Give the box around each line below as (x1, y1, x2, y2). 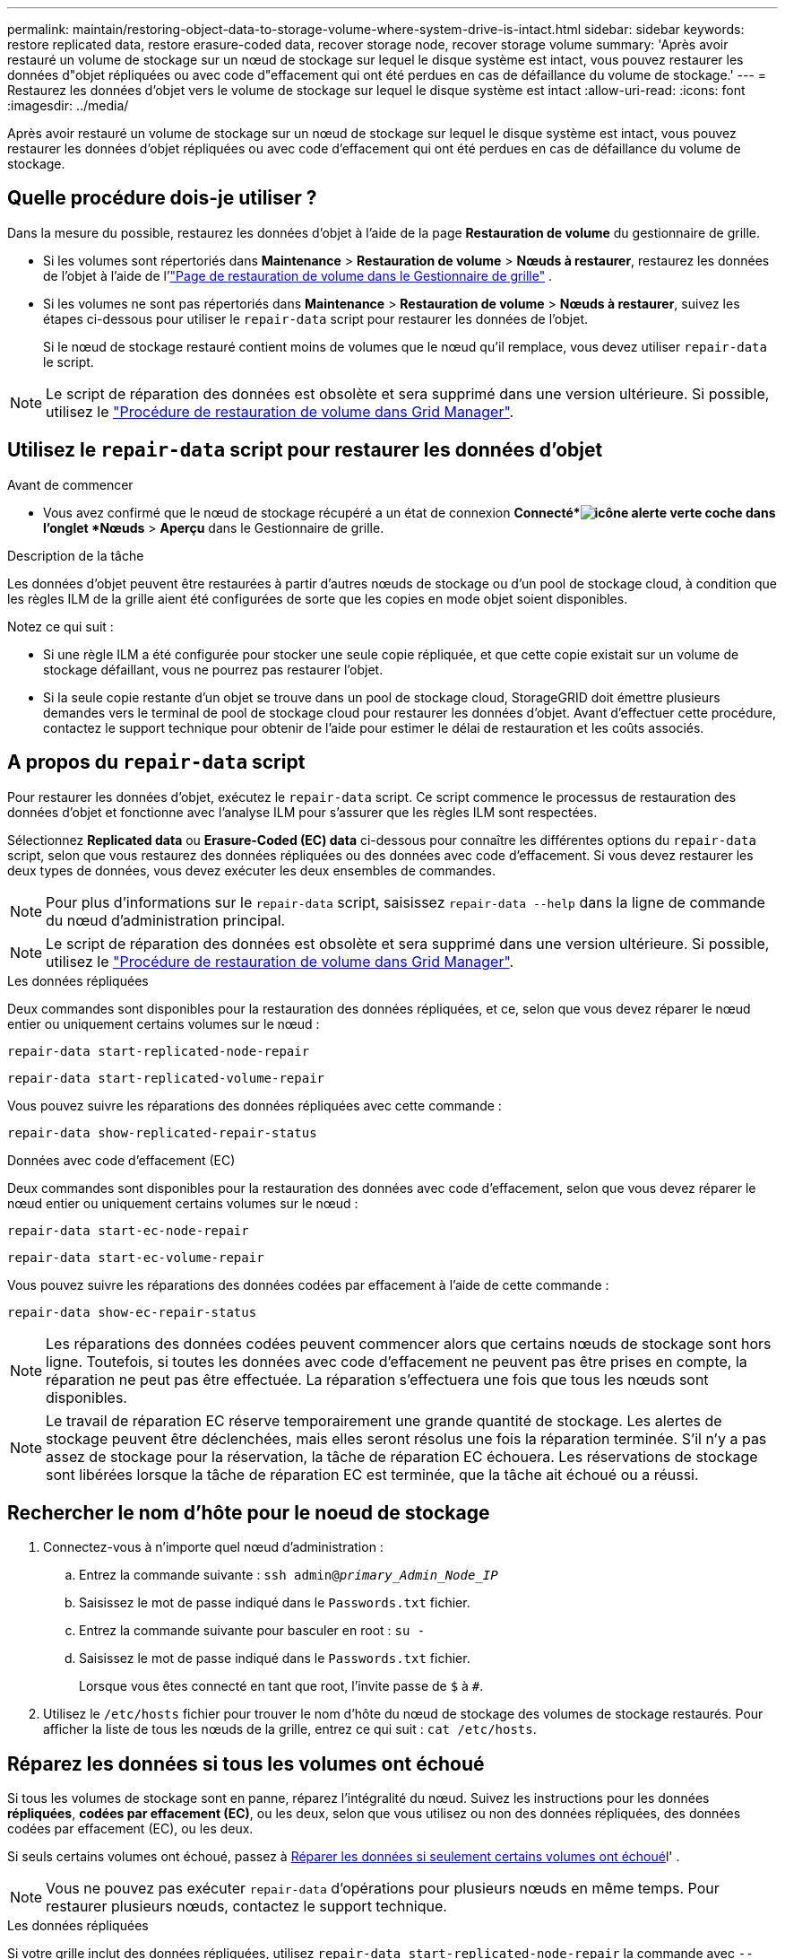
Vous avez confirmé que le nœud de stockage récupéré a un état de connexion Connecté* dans (43, 504, 776, 520)
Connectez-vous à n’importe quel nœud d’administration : (43, 1539, 384, 1555)
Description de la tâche (7, 547, 144, 563)
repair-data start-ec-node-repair (7, 1223, 249, 1238)
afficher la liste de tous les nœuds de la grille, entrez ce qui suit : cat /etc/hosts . (43, 1721, 537, 1737)
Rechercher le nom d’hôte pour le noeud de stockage (7, 1501, 490, 1524)
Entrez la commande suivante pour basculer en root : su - (79, 1623, 426, 1639)
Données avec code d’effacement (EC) (7, 1152, 236, 1168)
